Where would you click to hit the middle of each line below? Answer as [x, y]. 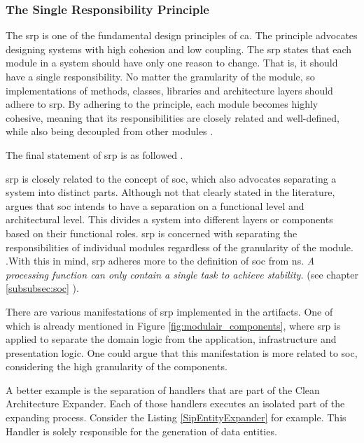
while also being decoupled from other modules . [110, 131]
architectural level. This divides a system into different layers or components [169, 219]
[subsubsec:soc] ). [42, 288]
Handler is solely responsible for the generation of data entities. [141, 431]
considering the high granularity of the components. [117, 366]
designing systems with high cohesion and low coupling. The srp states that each [179, 49]
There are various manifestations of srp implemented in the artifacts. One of [169, 311]
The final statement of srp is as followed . [94, 154]
